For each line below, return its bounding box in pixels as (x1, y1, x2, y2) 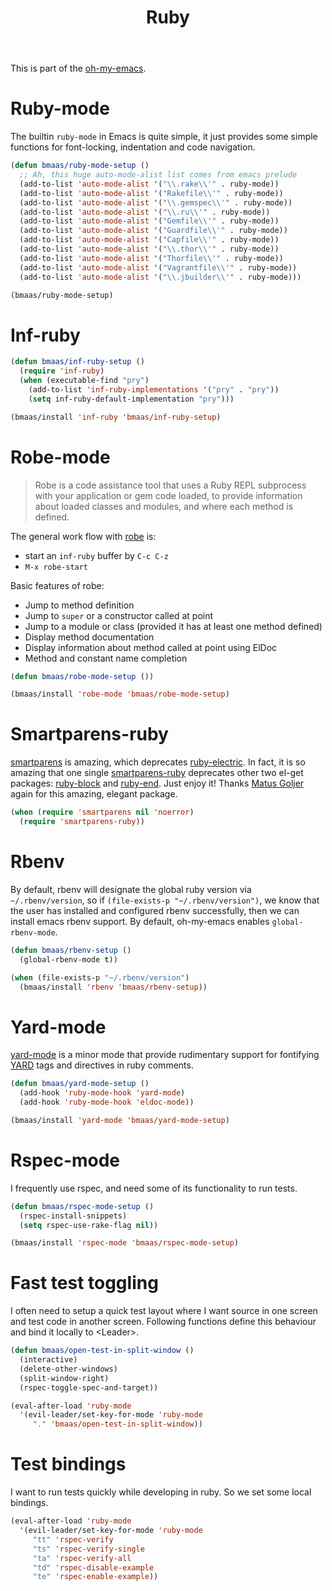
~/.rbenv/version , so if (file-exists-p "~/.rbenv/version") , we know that (10, 894, 320, 906)
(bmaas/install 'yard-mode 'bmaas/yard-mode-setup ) (10, 1115, 230, 1125)
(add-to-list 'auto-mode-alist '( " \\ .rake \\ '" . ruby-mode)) (19, 179, 280, 189)
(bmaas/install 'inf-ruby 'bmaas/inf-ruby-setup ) (10, 412, 222, 422)
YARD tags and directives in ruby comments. (10, 1059, 194, 1071)
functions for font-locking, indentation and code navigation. (10, 141, 256, 153)
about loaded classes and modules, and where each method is (34, 500, 294, 512)
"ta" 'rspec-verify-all (32, 1553, 132, 1563)
